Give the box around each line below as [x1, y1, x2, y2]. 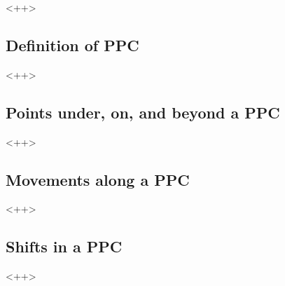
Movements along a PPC [6, 168, 190, 190]
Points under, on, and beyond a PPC [6, 101, 280, 123]
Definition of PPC [6, 34, 139, 55]
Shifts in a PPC [6, 236, 123, 257]
